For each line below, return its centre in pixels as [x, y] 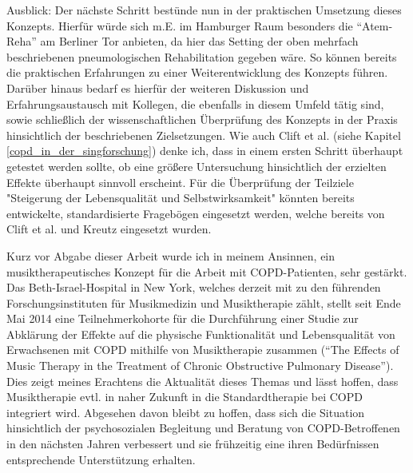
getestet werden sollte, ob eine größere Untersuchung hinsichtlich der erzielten [197, 166]
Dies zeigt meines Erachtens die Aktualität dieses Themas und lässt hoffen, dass [203, 381]
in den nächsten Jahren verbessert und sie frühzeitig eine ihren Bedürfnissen [193, 444]
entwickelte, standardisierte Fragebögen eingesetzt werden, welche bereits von [196, 213]
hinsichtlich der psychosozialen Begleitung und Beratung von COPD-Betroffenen [203, 428]
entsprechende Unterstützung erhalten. [101, 459]
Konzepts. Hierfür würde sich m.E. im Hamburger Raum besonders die [180, 25]
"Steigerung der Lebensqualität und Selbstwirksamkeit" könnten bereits [181, 198]
